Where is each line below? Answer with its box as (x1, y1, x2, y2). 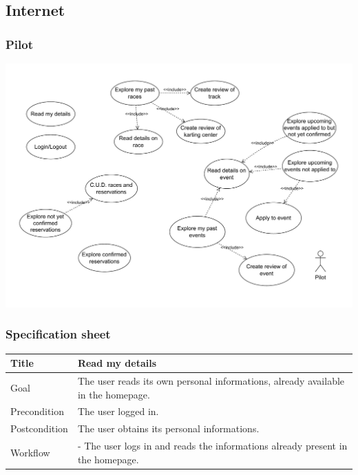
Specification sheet (6, 325, 111, 343)
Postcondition (10, 421, 68, 436)
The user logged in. (77, 404, 159, 418)
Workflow (10, 445, 50, 459)
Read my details (77, 356, 157, 370)
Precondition (10, 404, 65, 418)
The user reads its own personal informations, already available (77, 374, 345, 388)
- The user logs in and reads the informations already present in (77, 438, 348, 453)
